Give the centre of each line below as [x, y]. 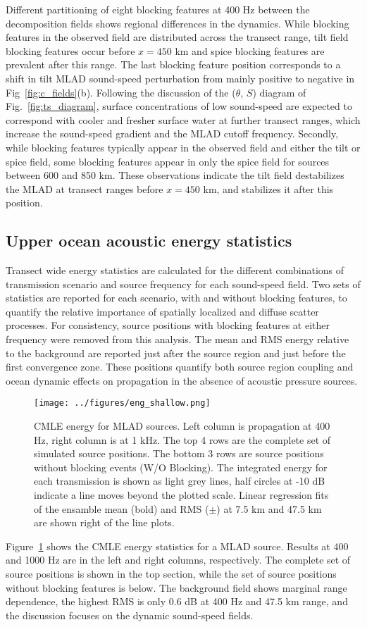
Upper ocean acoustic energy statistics [149, 241]
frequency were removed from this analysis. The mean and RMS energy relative [178, 339]
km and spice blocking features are [250, 50]
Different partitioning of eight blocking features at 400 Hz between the [158, 9]
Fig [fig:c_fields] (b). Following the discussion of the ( [121, 92]
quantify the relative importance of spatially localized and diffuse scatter [162, 311]
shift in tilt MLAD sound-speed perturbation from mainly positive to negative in [180, 78]
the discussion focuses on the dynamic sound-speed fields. [130, 615]
